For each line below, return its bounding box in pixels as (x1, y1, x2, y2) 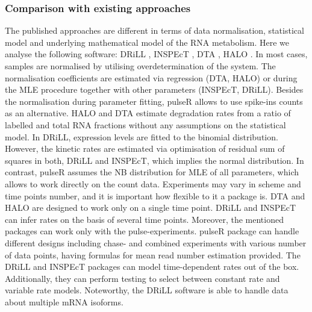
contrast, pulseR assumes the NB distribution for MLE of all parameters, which (5, 166, 299, 178)
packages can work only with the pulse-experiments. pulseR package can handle (5, 225, 299, 237)
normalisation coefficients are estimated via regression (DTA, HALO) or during (5, 71, 298, 84)
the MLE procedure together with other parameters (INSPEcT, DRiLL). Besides (5, 83, 304, 96)
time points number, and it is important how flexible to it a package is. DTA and (5, 189, 305, 202)
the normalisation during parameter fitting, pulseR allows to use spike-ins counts (5, 95, 303, 107)
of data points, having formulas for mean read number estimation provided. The (5, 248, 301, 261)
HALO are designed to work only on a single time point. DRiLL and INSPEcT (5, 201, 296, 214)
